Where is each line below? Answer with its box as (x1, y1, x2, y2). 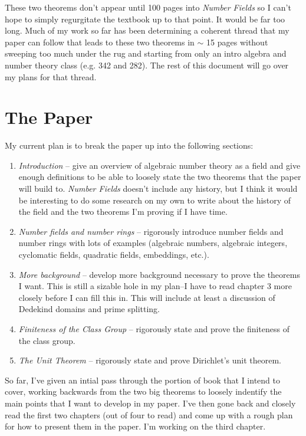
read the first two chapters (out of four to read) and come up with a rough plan (5, 408, 293, 421)
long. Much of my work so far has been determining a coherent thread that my (5, 24, 289, 37)
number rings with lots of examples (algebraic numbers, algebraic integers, (18, 237, 288, 249)
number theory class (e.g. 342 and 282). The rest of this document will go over (5, 58, 289, 71)
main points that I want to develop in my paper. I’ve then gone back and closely (5, 396, 296, 409)
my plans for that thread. (5, 70, 97, 83)
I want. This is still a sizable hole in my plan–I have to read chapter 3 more (18, 280, 292, 292)
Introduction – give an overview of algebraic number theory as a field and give (18, 159, 301, 171)
